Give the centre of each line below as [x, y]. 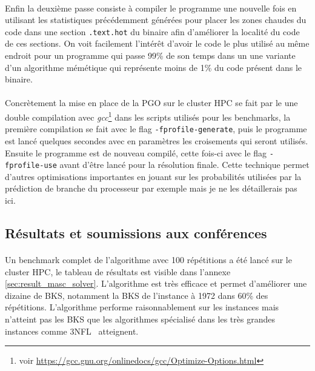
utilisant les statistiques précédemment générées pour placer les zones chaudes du [156, 20]
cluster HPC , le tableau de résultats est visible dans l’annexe [118, 271]
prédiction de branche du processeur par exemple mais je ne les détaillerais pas [151, 188]
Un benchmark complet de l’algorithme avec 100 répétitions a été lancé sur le [148, 259]
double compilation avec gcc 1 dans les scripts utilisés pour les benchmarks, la [148, 116]
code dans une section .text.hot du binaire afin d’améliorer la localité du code [152, 31]
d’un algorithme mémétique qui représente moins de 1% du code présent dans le [154, 67]
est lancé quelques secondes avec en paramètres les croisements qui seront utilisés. [157, 140]
